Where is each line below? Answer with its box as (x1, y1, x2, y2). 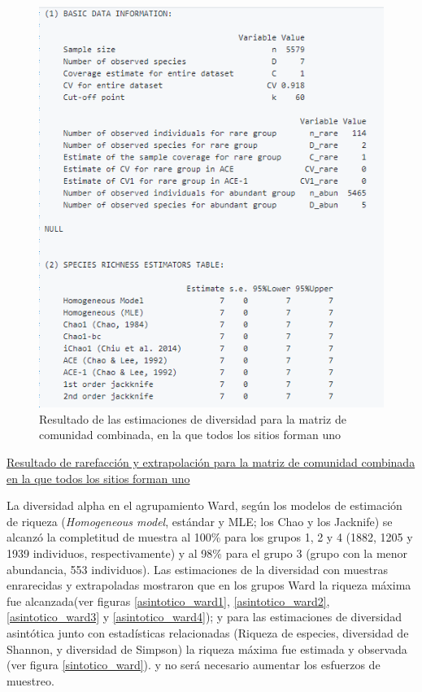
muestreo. (7, 672, 54, 689)
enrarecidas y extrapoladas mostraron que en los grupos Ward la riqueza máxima (7, 577, 411, 594)
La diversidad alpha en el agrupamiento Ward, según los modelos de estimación (7, 497, 402, 514)
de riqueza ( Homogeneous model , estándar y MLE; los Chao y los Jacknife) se (7, 512, 393, 529)
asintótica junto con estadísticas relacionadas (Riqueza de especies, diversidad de (7, 624, 409, 641)
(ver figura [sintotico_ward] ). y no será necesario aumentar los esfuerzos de (7, 656, 381, 673)
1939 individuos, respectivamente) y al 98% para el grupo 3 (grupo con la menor (7, 544, 408, 561)
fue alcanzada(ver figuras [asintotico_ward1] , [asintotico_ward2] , (7, 592, 330, 609)
